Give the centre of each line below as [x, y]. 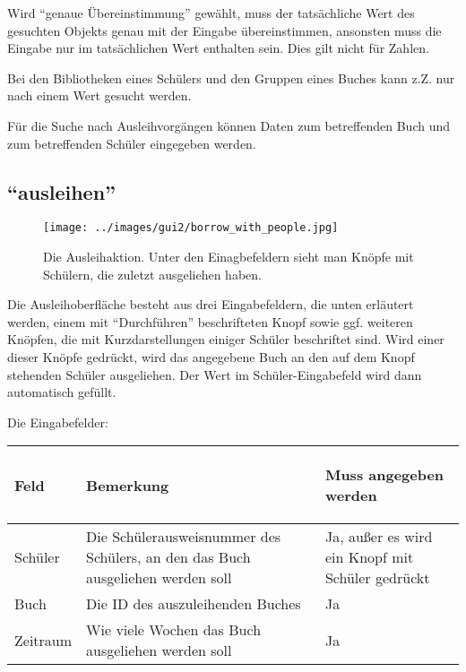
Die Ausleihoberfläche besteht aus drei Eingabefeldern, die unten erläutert [211, 304]
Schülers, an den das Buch [168, 557]
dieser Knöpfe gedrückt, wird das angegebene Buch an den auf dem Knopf [211, 356]
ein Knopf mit [369, 557]
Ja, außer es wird [379, 537]
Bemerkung [128, 485]
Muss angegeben [384, 475]
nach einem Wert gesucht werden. [99, 95]
